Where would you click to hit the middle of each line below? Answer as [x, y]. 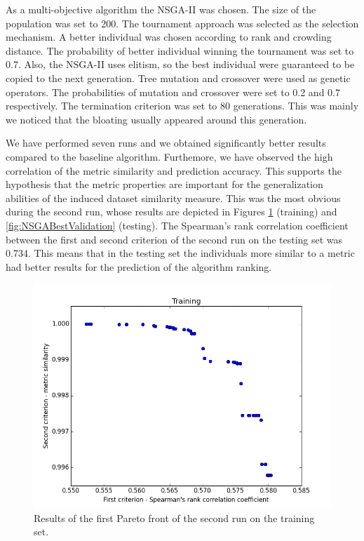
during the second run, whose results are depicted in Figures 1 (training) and [171, 212]
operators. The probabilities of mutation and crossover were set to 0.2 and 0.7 [173, 92]
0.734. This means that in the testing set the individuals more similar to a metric [180, 253]
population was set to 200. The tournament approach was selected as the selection [182, 23]
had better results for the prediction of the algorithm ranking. [139, 266]
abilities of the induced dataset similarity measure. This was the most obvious [173, 198]
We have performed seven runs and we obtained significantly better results [166, 143]
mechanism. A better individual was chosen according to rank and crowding [169, 37]
